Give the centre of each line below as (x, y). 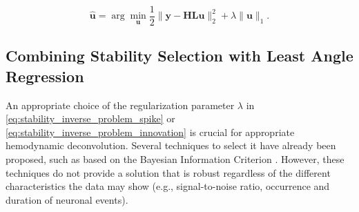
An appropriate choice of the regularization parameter (120, 105)
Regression (45, 76)
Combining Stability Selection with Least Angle (179, 56)
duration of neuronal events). (67, 199)
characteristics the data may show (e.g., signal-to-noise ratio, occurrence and (168, 186)
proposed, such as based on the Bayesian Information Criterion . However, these (175, 159)
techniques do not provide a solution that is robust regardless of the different (168, 172)
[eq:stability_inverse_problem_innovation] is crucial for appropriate (150, 132)
